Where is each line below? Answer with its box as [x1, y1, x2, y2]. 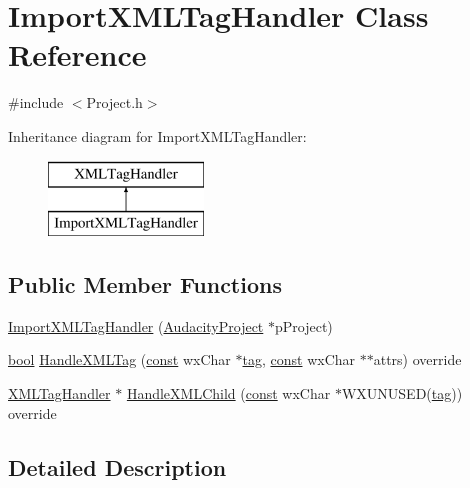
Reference [8, 34, 147, 75]
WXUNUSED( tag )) [341, 383, 463, 404]
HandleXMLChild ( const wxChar [126, 383, 331, 404]
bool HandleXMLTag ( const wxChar [8, 349, 231, 370]
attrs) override [373, 349, 462, 370]
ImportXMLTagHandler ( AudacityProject [8, 315, 264, 336]
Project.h [86, 92, 143, 113]
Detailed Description [8, 451, 227, 482]
